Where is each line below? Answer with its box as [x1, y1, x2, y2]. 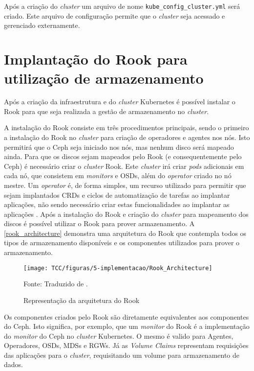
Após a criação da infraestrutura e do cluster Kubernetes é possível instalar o [4, 96, 235, 107]
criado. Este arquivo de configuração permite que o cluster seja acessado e [4, 10, 225, 21]
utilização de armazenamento [4, 68, 204, 88]
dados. [4, 359, 23, 370]
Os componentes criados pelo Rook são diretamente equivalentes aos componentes [4, 311, 249, 322]
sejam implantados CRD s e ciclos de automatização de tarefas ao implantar [4, 189, 230, 200]
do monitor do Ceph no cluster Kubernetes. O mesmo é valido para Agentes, [4, 330, 233, 341]
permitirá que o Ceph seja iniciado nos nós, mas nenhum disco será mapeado [4, 141, 234, 152]
